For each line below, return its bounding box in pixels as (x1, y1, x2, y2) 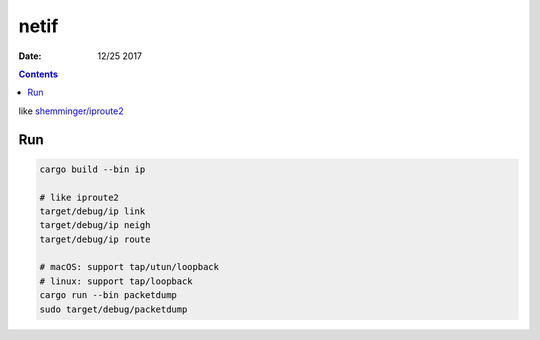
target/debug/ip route (39, 233, 151, 245)
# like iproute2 (39, 191, 120, 203)
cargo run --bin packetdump (39, 290, 177, 301)
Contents (18, 68, 59, 80)
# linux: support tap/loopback (39, 275, 194, 287)
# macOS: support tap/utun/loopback (39, 261, 220, 273)
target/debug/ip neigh (39, 220, 151, 231)
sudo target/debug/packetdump (39, 303, 188, 315)
